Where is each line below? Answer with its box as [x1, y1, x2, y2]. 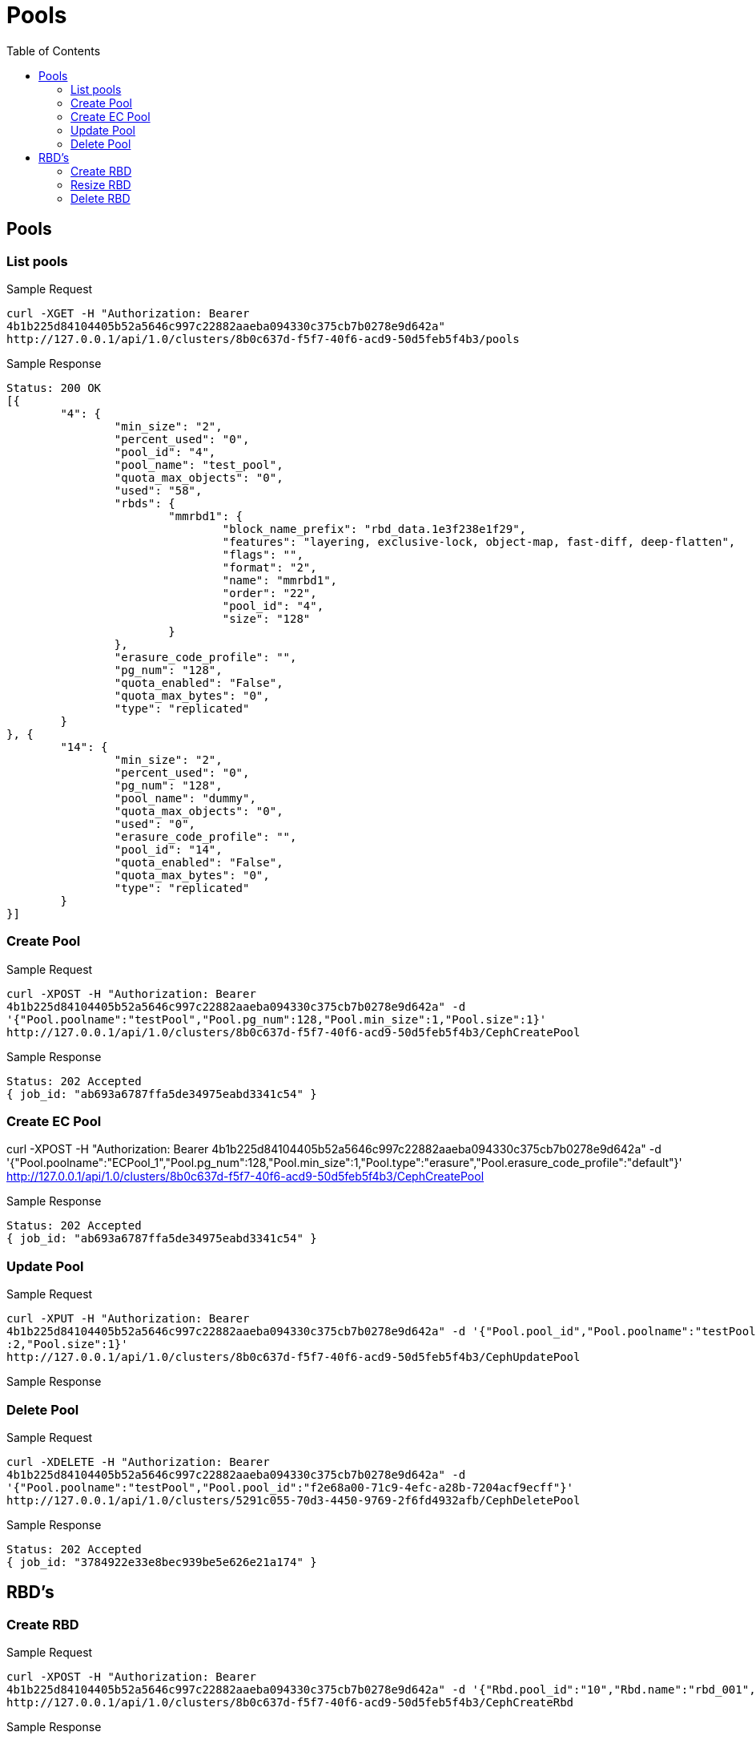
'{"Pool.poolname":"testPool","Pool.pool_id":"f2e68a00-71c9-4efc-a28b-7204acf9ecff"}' [6, 1480, 574, 1494]
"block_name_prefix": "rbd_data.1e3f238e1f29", [222, 522, 527, 535]
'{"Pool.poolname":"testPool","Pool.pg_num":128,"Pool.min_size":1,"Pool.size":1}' [6, 1012, 547, 1026]
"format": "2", [222, 560, 317, 574]
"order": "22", [222, 586, 317, 600]
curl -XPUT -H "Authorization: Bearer [6, 1312, 250, 1326]
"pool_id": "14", [114, 842, 223, 856]
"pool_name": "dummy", [114, 791, 256, 805]
